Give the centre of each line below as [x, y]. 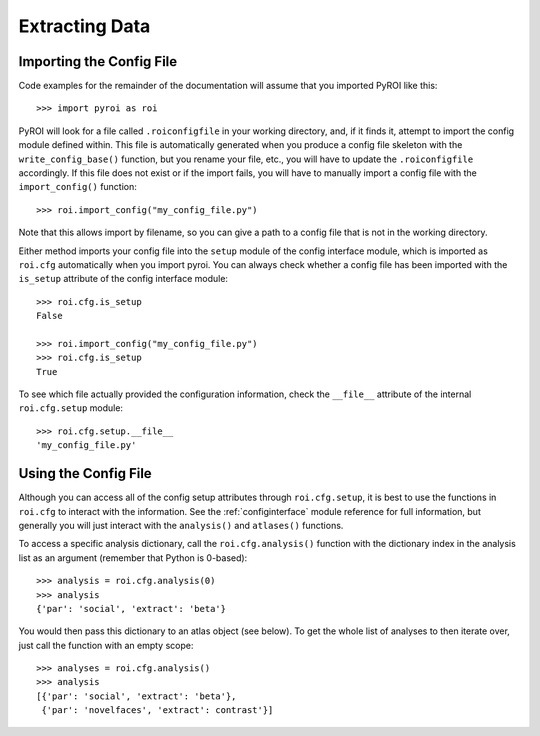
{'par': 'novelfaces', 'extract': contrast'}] [157, 710]
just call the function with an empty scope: [106, 645]
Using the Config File [85, 473]
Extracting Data [84, 26]
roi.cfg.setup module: [71, 408]
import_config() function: [77, 187]
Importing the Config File [98, 61]
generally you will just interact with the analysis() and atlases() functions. [181, 525]
